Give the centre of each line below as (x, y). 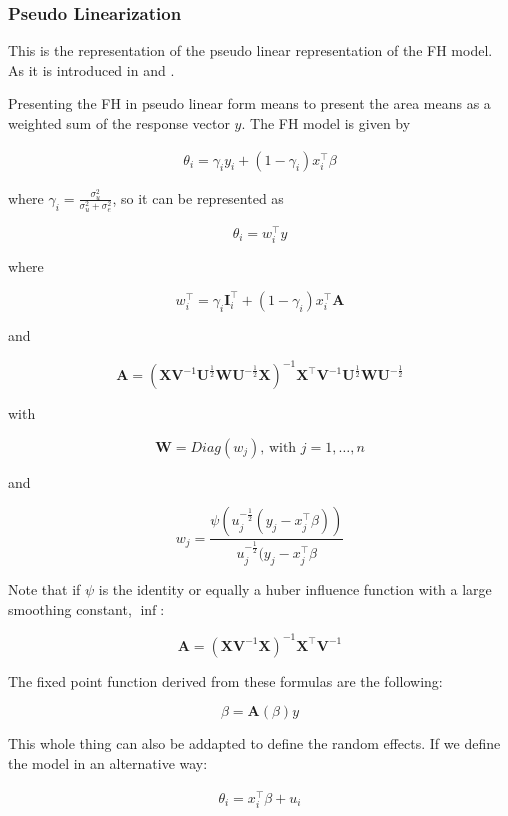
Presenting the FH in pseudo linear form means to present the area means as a (249, 103)
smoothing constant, (70, 608)
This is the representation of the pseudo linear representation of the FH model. (250, 50)
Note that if (44, 589)
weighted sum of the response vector (119, 123)
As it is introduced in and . (91, 69)
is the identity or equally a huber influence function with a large (295, 589)
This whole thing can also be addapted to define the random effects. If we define (254, 743)
